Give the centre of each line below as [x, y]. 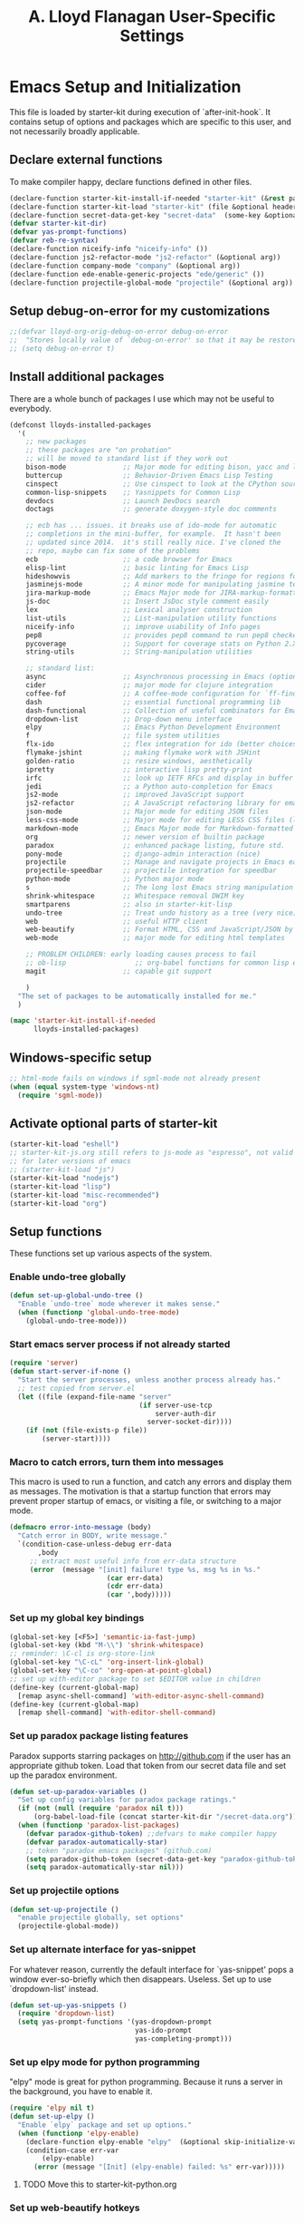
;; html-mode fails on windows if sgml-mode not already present [135, 1078]
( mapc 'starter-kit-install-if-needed [82, 1021]
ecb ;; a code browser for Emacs [129, 559]
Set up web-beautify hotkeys [75, 2208]
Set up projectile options [64, 1890]
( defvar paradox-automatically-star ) [97, 1842]
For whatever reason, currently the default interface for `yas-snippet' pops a [152, 1969]
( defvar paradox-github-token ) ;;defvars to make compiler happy [152, 1833]
